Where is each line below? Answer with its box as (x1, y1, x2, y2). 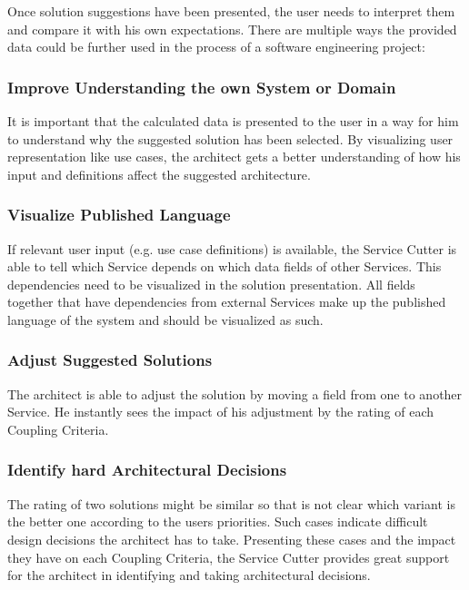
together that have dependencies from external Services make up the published (7, 292, 446, 311)
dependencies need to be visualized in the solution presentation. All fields (7, 274, 415, 293)
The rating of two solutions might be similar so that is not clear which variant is (7, 494, 455, 513)
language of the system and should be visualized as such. (7, 310, 324, 329)
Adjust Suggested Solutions (7, 349, 213, 371)
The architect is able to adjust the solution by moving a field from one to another (7, 384, 463, 403)
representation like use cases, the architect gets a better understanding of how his (7, 147, 461, 166)
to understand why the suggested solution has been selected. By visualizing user (7, 129, 454, 148)
